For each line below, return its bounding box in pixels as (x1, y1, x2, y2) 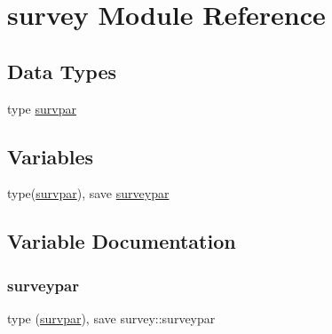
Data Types (7, 57, 116, 84)
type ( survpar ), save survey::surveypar (7, 308, 216, 327)
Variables (7, 142, 94, 170)
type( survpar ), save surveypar (7, 184, 170, 203)
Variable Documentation (7, 227, 236, 255)
